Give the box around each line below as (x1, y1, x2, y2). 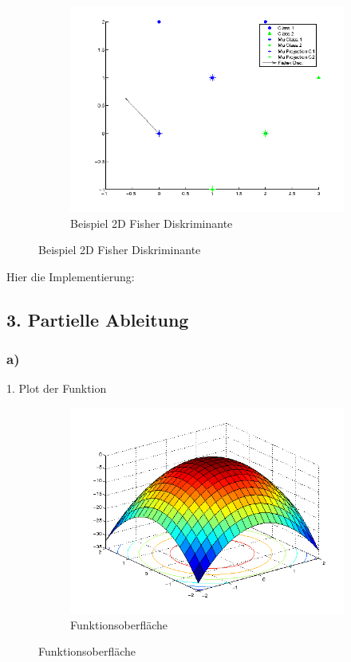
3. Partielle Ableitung (6, 307, 189, 331)
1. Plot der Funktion (6, 380, 107, 397)
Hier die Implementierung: (6, 268, 135, 284)
